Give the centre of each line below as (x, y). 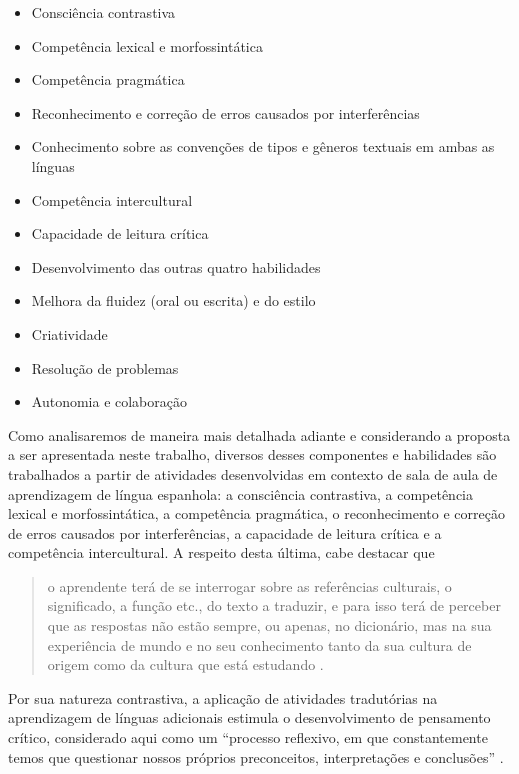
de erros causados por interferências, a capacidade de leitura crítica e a (225, 532)
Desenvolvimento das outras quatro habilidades (176, 266)
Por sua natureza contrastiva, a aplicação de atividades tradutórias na (223, 697)
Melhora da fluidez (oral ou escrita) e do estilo (173, 300)
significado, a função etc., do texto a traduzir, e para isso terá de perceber (274, 605)
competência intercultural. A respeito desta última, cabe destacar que (221, 552)
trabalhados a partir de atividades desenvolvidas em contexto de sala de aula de (253, 473)
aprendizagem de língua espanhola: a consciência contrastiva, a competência (241, 493)
